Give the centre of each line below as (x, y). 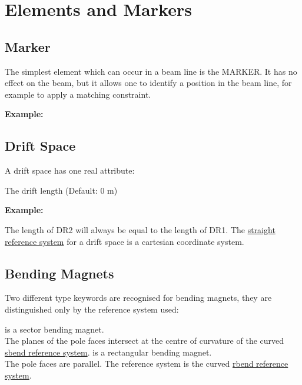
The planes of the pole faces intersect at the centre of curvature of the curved (145, 341)
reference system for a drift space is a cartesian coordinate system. (125, 241)
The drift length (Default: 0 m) (61, 190)
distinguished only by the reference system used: (92, 309)
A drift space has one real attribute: (70, 170)
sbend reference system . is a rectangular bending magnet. (108, 352)
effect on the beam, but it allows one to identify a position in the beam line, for (148, 83)
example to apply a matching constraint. (78, 94)
